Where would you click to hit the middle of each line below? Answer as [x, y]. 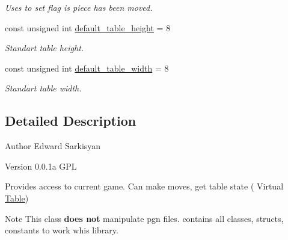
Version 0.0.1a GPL [41, 166]
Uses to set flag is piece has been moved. [79, 7]
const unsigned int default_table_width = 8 [87, 68]
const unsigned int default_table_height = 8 [88, 27]
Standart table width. [43, 88]
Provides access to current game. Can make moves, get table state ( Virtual [144, 186]
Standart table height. [44, 48]
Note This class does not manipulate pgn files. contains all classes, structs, [144, 218]
